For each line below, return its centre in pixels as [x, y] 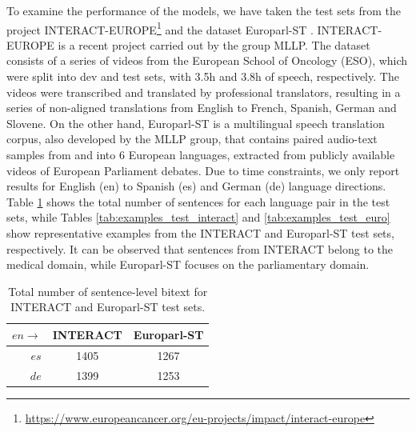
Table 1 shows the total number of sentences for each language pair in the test [198, 201]
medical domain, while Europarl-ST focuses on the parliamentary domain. [188, 264]
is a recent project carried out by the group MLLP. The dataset [214, 44]
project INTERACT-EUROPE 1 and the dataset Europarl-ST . [160, 28]
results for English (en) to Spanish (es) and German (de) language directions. [196, 186]
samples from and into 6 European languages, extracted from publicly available [201, 154]
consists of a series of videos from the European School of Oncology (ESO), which [207, 60]
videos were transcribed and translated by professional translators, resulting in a [204, 92]
